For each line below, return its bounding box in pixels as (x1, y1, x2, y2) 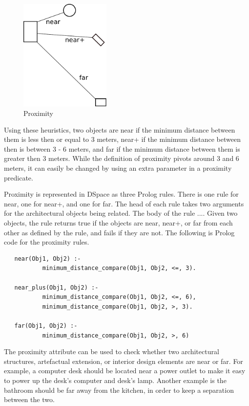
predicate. (4, 172, 33, 182)
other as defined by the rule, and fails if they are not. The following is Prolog (4, 227, 235, 237)
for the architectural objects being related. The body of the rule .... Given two (4, 208, 238, 218)
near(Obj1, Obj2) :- (14, 255, 81, 262)
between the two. (4, 394, 55, 405)
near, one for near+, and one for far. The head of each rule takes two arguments (4, 198, 244, 208)
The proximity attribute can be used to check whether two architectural (4, 346, 219, 357)
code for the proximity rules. (4, 237, 89, 247)
